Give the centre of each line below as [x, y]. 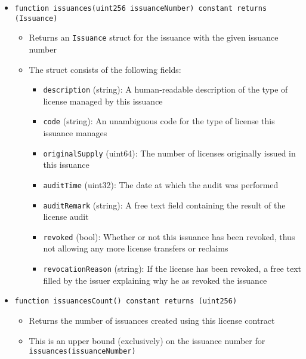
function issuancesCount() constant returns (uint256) [126, 301]
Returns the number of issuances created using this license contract [152, 320]
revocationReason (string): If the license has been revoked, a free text [172, 269]
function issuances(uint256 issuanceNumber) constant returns [141, 8]
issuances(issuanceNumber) [82, 352]
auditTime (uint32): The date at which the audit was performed [161, 184]
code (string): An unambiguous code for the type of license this [159, 121]
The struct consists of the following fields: [105, 69]
